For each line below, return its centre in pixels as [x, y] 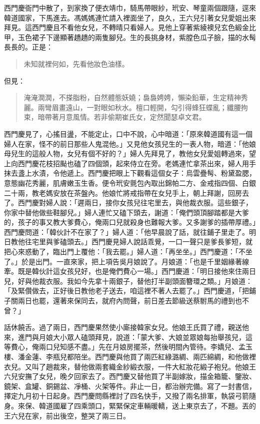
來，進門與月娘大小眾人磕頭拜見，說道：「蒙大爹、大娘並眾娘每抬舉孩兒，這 [128, 337]
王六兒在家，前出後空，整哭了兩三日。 [67, 415]
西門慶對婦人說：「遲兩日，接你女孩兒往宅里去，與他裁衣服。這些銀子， [135, 202]
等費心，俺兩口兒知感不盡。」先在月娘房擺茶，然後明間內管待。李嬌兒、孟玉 [128, 347]
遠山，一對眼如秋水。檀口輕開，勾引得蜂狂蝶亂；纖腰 [153, 107]
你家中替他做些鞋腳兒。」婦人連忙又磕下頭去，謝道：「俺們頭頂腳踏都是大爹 [126, 212]
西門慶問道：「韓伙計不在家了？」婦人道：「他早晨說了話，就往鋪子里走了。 [126, 232]
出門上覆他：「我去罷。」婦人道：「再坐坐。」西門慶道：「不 [152, 252]
